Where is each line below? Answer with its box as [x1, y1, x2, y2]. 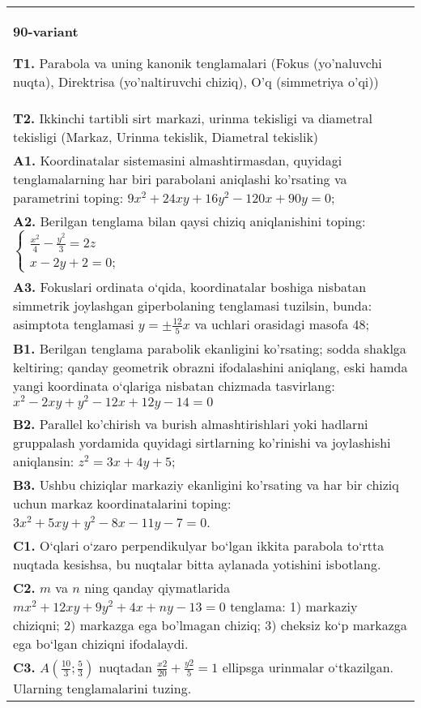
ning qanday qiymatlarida [84, 577, 231, 597]
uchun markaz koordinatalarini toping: [13, 493, 232, 513]
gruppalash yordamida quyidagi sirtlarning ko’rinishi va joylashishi [13, 432, 391, 452]
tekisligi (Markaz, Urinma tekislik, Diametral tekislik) [13, 127, 319, 146]
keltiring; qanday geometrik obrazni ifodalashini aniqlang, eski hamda [13, 357, 408, 376]
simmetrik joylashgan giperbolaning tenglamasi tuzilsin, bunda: [13, 296, 372, 315]
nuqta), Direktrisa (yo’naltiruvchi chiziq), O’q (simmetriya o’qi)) [13, 72, 379, 91]
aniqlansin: [13, 451, 74, 470]
